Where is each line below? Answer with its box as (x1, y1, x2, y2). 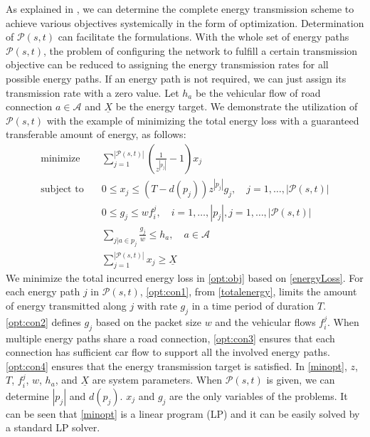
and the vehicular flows (215, 314, 316, 329)
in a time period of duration (191, 298, 314, 313)
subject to (41, 184, 84, 195)
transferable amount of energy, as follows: (6, 127, 186, 142)
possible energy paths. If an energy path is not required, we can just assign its (6, 70, 347, 85)
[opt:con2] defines (6, 314, 81, 329)
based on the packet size (95, 314, 201, 329)
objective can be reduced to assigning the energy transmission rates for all (6, 57, 329, 72)
